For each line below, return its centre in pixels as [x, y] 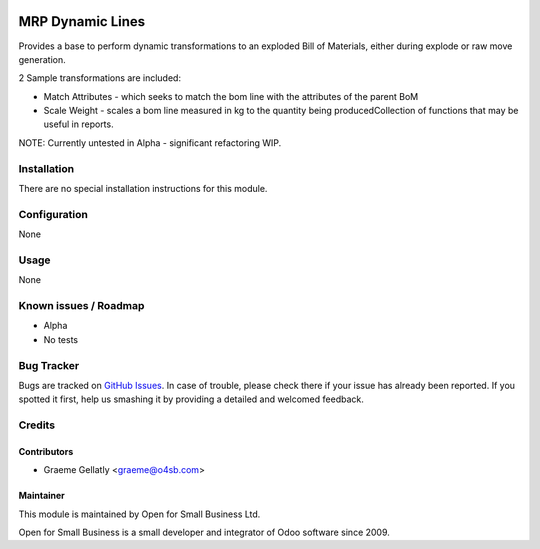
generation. [42, 59]
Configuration [53, 214]
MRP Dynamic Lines [82, 21]
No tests [61, 339]
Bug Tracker [49, 365]
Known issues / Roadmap [81, 306]
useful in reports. [78, 124]
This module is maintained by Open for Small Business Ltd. [139, 514]
